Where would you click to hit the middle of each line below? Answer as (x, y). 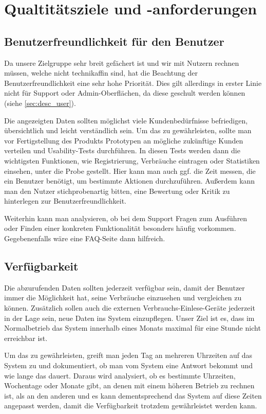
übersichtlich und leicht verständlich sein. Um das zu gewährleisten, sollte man (128, 130)
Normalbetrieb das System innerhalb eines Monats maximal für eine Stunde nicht (132, 328)
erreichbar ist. (26, 338)
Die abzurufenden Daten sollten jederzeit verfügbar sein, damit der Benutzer (125, 287)
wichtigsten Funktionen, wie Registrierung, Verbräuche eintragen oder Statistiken (132, 160)
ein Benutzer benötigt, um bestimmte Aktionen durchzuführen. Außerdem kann (130, 181)
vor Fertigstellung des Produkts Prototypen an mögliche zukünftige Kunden (124, 140)
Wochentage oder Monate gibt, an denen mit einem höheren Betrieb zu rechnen (129, 385)
